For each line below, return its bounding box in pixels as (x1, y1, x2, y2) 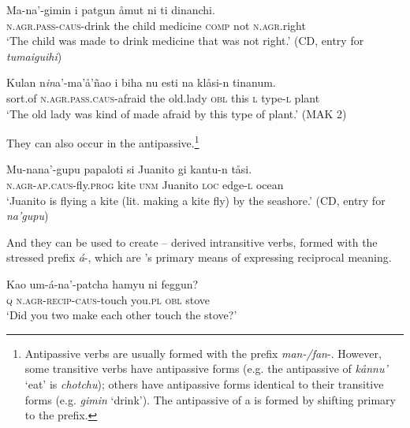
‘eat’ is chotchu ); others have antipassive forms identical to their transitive (24, 375, 384, 392)
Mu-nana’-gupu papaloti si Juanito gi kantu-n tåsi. (6, 161, 252, 177)
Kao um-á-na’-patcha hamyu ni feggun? (6, 275, 199, 292)
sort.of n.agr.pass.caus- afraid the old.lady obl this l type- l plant (6, 89, 320, 106)
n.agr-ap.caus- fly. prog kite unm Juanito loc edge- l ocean (6, 177, 284, 192)
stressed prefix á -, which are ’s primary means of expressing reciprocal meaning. (6, 249, 392, 266)
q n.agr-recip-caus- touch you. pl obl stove (6, 291, 211, 307)
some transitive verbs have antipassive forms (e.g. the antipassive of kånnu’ (24, 360, 388, 377)
